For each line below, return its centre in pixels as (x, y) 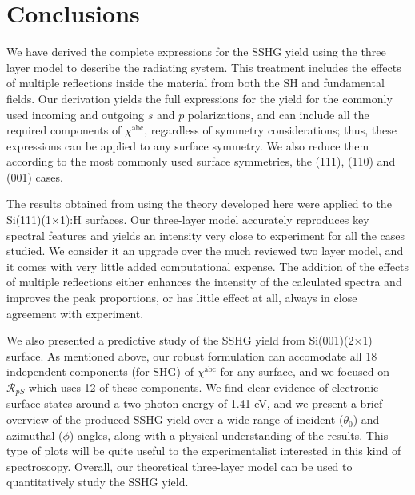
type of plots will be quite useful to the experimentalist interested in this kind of (204, 451)
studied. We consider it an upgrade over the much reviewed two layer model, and (205, 251)
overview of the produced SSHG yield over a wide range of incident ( (175, 419)
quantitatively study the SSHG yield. (98, 482)
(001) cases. (35, 176)
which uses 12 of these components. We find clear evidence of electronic (204, 387)
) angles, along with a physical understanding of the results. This (229, 435)
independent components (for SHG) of (100, 371)
